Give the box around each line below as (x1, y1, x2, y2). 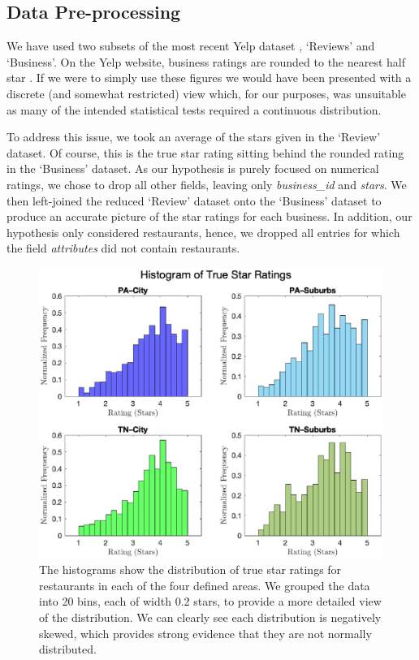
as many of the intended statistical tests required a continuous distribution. (6, 101, 382, 118)
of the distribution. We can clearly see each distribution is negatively (39, 609, 382, 626)
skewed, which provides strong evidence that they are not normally (39, 624, 372, 641)
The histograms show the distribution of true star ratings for (39, 561, 342, 578)
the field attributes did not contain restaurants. (6, 239, 240, 257)
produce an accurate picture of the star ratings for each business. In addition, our (6, 208, 413, 225)
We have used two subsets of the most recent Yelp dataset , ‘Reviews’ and (6, 37, 375, 54)
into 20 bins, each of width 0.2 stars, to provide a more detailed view (39, 593, 382, 610)
